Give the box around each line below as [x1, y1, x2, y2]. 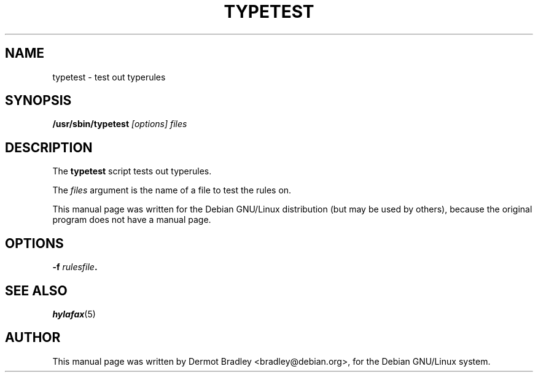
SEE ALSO [5, 282, 68, 298]
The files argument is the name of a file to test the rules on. [52, 185, 292, 196]
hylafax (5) [52, 308, 96, 319]
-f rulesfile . [52, 262, 98, 273]
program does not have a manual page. [52, 214, 211, 225]
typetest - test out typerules [52, 71, 166, 82]
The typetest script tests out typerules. [52, 166, 212, 177]
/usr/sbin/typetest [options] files [52, 119, 187, 130]
